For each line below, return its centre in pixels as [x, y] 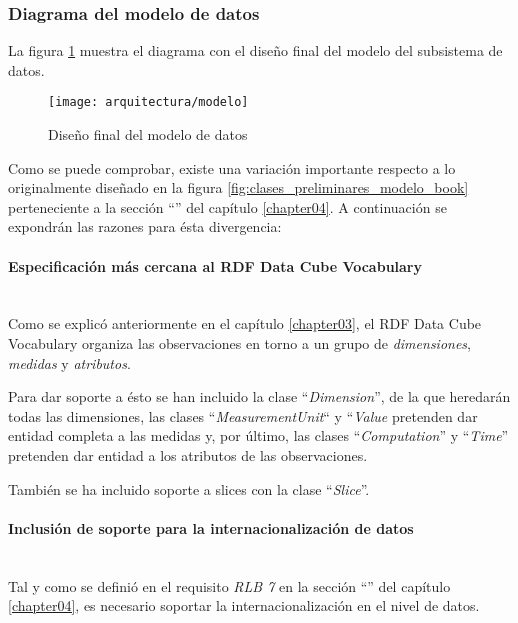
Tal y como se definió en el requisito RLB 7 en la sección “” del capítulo [229, 585]
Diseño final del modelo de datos [148, 134]
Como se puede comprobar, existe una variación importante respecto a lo [232, 167]
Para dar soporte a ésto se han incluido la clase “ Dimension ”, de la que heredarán [259, 396]
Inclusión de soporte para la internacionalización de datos [211, 527]
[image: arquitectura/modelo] [148, 102]
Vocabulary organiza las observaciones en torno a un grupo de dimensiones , [240, 343]
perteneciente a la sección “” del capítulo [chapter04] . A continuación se [227, 206]
